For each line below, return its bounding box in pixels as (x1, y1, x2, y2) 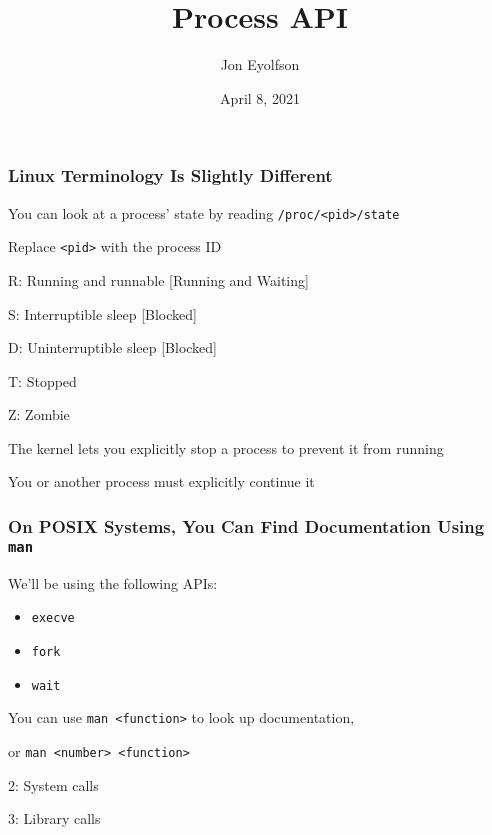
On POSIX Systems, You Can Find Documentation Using (8, 514, 485, 538)
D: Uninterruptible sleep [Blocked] (8, 337, 218, 358)
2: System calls (8, 774, 99, 795)
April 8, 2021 (220, 87, 300, 108)
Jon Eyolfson (220, 54, 300, 75)
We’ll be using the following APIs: (8, 572, 218, 593)
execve (31, 611, 75, 626)
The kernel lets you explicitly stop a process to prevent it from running (8, 437, 444, 458)
